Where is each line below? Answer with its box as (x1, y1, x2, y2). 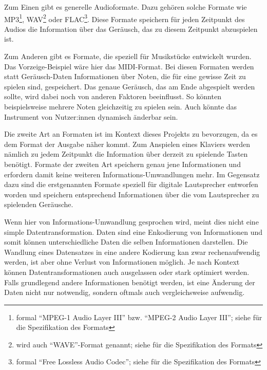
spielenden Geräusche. (4, 199, 73, 210)
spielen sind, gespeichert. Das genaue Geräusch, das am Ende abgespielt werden (4, 81, 255, 91)
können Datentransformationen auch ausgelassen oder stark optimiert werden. (4, 266, 250, 277)
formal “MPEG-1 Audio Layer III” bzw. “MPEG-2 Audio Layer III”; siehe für (16, 311, 262, 322)
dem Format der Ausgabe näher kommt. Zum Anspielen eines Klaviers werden (4, 138, 250, 149)
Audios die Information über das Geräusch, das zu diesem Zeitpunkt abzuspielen (4, 23, 258, 34)
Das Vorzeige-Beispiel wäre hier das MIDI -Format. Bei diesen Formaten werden (4, 61, 254, 71)
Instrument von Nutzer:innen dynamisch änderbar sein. (4, 111, 178, 122)
